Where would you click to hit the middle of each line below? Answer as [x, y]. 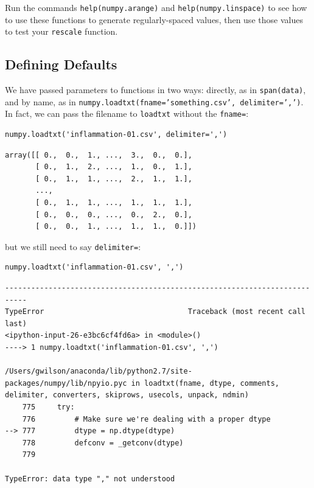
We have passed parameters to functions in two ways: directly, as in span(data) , [155, 90]
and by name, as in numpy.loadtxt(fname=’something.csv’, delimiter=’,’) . [154, 101]
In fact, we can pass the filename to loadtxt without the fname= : [127, 113]
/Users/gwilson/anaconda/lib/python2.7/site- [99, 371]
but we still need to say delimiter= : [73, 246]
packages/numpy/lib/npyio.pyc [66, 383]
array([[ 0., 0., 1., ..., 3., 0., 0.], [99, 155]
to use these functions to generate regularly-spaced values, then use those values [154, 19]
